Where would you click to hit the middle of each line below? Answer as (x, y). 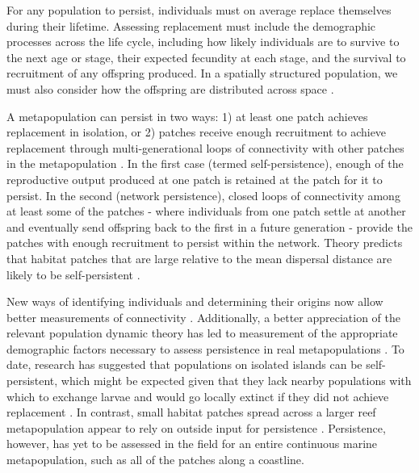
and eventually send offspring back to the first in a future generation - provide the (209, 226)
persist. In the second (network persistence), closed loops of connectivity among (203, 195)
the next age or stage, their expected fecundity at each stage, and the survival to (206, 57)
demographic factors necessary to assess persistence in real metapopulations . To (205, 348)
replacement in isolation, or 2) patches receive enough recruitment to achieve (197, 132)
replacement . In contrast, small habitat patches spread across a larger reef (191, 412)
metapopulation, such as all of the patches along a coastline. (155, 460)
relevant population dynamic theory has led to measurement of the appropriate (202, 333)
